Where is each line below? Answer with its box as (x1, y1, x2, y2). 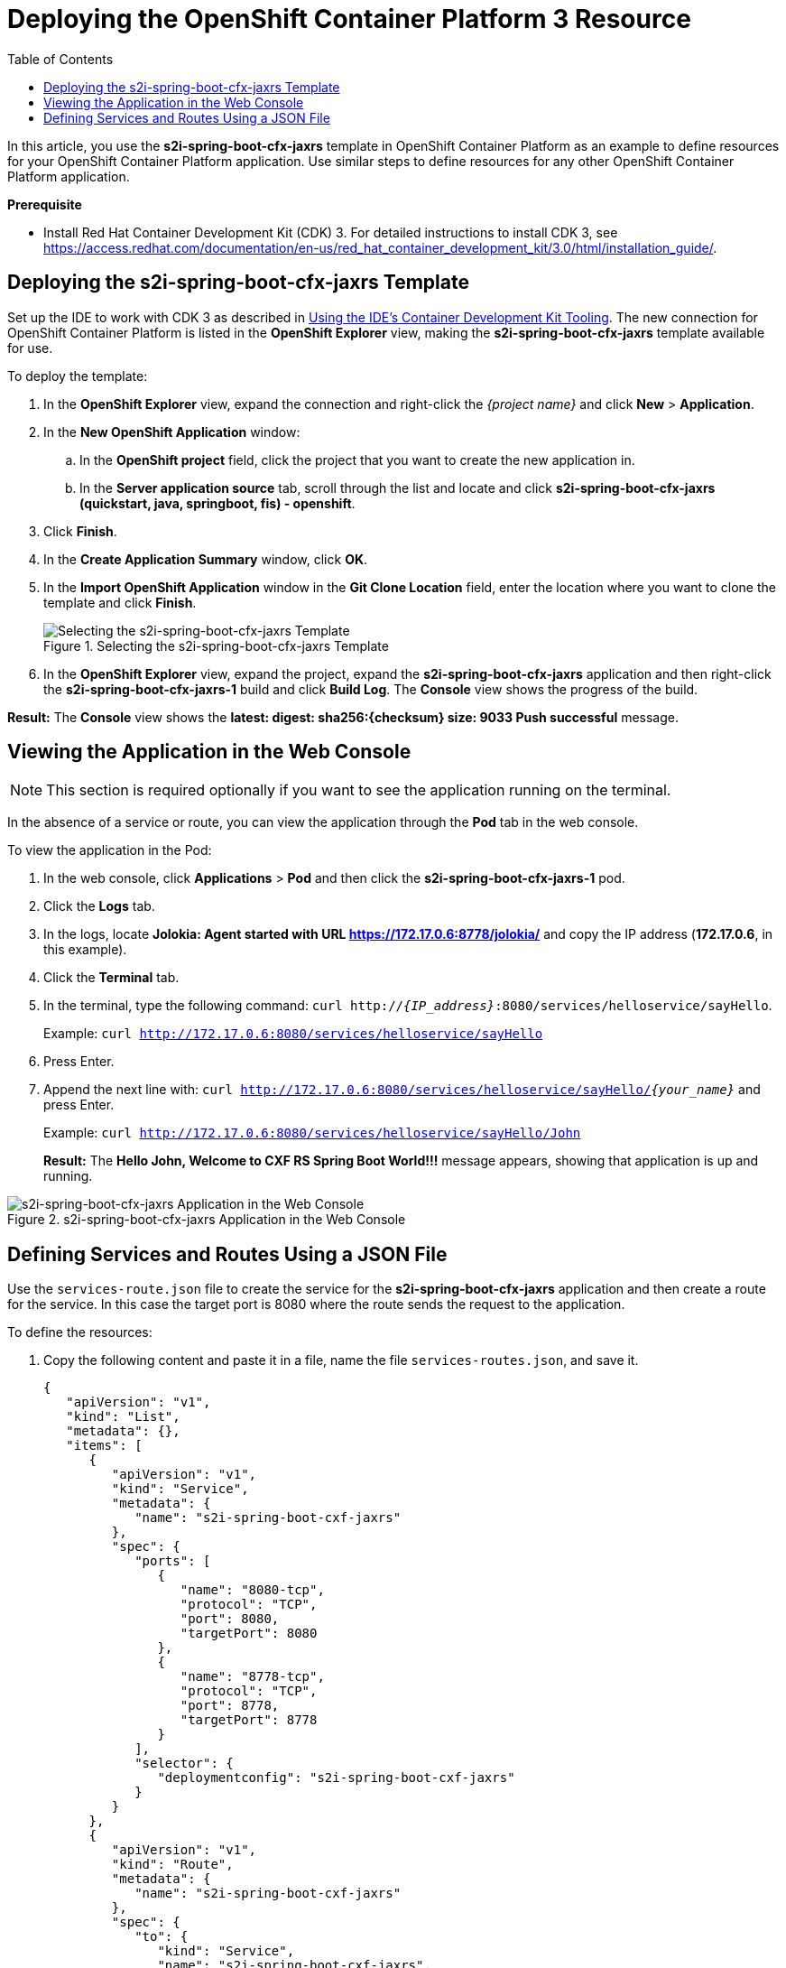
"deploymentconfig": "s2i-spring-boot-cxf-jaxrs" (157, 1770, 515, 1786)
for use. (7, 339, 53, 356)
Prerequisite (7, 196, 82, 212)
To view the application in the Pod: (7, 842, 212, 859)
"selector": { (134, 1756, 234, 1771)
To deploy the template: (7, 367, 148, 384)
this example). (43, 942, 127, 958)
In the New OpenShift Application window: (43, 423, 301, 440)
